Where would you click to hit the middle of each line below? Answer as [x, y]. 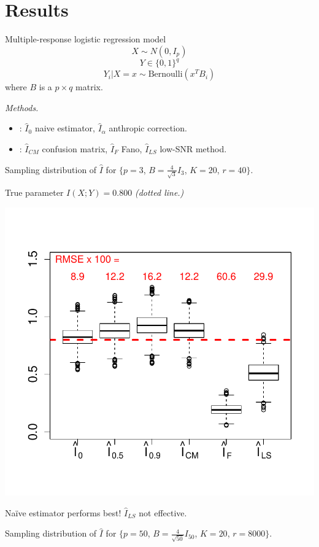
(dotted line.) [159, 192]
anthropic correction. [148, 128]
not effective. [163, 512]
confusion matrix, [75, 149]
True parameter [34, 192]
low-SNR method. [193, 149]
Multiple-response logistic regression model [86, 39]
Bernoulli [165, 75]
